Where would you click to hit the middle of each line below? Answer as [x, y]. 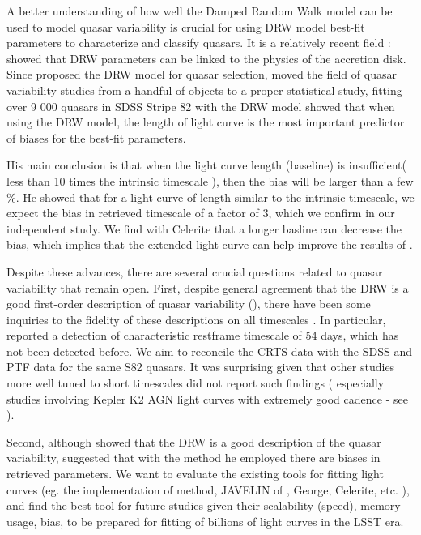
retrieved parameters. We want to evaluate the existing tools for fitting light [195, 474]
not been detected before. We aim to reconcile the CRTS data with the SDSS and [209, 351]
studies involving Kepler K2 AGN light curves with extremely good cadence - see [207, 398]
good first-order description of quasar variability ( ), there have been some [189, 304]
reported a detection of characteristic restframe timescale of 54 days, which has [203, 335]
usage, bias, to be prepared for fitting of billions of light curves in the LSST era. [205, 521]
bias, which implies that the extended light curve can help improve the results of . [210, 244]
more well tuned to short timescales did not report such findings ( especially [196, 383]
